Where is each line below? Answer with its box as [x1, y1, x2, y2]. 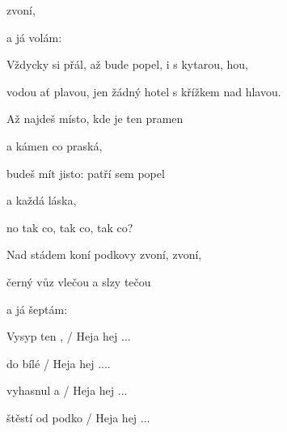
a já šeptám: [6, 300, 68, 317]
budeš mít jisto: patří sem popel [6, 164, 165, 181]
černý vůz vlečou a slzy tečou [6, 273, 151, 290]
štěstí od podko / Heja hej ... [6, 409, 150, 426]
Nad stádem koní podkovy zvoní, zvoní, [6, 246, 202, 263]
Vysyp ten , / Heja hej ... [6, 328, 131, 345]
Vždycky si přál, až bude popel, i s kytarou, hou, [6, 56, 248, 73]
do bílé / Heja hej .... [6, 354, 111, 371]
